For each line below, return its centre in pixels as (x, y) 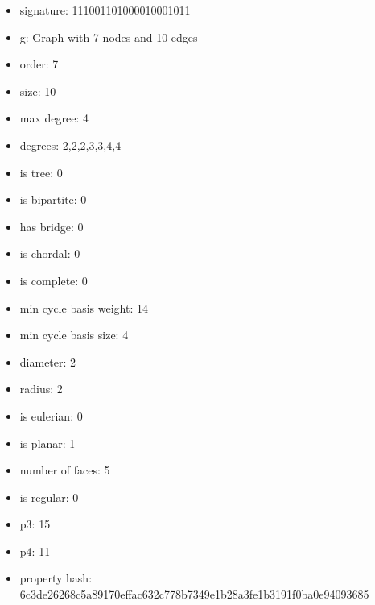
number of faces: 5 (65, 470)
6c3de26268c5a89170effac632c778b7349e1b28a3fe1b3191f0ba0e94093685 (194, 594)
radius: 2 (41, 389)
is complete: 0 (54, 280)
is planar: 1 (47, 443)
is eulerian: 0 (51, 415)
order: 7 (39, 64)
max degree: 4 (54, 118)
